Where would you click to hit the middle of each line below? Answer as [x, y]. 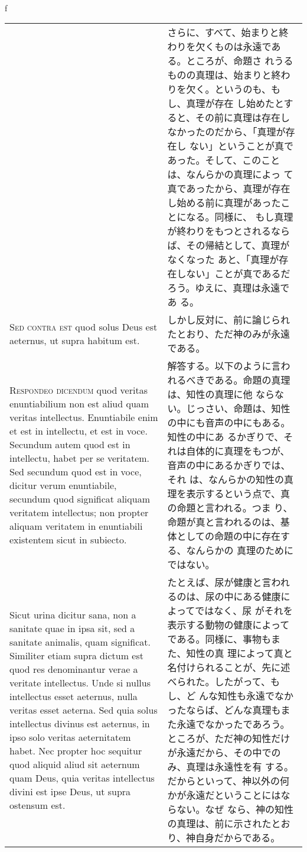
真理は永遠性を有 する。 [240, 767]
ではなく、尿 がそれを [244, 611]
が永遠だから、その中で [219, 753]
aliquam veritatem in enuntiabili [76, 526]
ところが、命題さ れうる [240, 61]
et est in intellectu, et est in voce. [79, 431]
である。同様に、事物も [219, 639]
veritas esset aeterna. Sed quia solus [84, 710]
